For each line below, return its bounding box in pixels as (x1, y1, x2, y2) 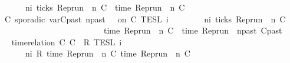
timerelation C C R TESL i (11, 35, 122, 48)
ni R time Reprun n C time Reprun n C (25, 47, 190, 59)
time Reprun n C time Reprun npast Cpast (103, 24, 282, 37)
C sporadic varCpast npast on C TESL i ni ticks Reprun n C (4, 12, 286, 25)
